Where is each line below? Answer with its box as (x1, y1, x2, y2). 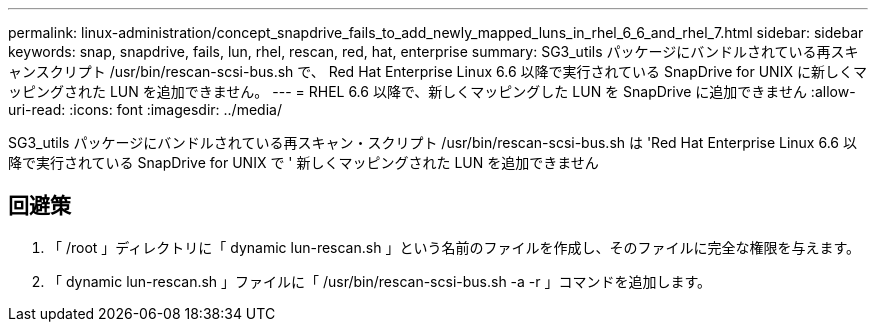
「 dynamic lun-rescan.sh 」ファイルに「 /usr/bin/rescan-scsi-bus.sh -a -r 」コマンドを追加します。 (48, 272, 712, 290)
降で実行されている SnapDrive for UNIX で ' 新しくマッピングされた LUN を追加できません (8, 154, 599, 171)
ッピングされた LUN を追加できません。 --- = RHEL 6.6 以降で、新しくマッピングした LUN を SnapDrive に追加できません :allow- (8, 83, 856, 100)
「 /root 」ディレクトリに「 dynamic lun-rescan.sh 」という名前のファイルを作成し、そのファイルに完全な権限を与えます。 (48, 238, 860, 256)
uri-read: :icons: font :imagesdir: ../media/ (8, 101, 282, 118)
